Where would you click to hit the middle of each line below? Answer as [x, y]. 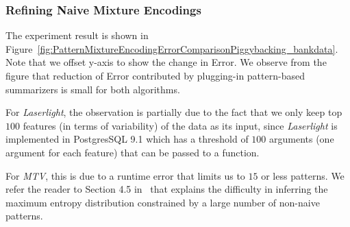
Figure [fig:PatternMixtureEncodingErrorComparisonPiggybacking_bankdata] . [172, 48]
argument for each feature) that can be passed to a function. [133, 152]
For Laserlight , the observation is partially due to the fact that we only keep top [174, 112]
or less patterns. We [303, 175]
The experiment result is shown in [77, 35]
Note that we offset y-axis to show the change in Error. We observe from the [166, 62]
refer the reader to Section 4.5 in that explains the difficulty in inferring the [167, 189]
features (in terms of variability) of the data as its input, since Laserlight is [180, 125]
